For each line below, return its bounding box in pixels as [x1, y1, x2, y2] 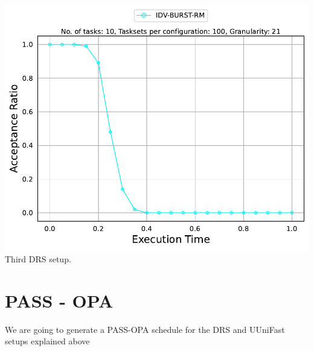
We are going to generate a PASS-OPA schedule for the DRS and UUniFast [5, 323, 285, 335]
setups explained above [5, 335, 90, 347]
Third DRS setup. [5, 252, 71, 265]
